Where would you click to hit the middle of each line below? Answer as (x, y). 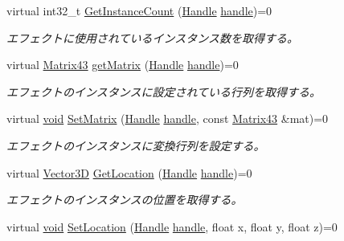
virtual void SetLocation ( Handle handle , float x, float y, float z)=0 (172, 226)
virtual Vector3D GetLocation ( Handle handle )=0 (129, 172)
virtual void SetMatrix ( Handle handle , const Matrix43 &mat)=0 (168, 118)
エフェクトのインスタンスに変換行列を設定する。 (136, 145)
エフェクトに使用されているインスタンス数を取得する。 (153, 37)
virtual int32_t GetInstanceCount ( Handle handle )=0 (139, 10)
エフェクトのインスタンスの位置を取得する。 (125, 200)
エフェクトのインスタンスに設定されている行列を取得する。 (164, 91)
